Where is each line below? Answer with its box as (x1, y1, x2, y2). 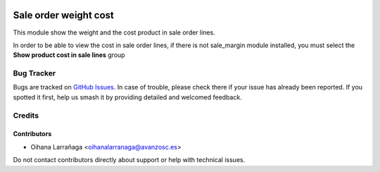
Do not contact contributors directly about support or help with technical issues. (13, 156, 246, 164)
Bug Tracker (13, 68, 56, 78)
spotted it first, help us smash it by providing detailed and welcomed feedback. (13, 92, 242, 102)
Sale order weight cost (13, 9, 114, 21)
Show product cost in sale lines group (13, 51, 126, 59)
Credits (13, 110, 39, 120)
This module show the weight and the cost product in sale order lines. (13, 28, 215, 37)
